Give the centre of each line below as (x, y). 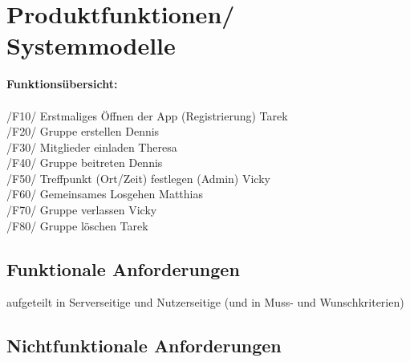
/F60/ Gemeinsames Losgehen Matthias (105, 194)
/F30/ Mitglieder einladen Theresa (92, 146)
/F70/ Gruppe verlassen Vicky (82, 210)
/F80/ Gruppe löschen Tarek (77, 225)
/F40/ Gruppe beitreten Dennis (85, 163)
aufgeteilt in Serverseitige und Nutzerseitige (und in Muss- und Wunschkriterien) (205, 302)
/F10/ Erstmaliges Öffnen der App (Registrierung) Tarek (147, 115)
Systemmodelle (91, 45)
